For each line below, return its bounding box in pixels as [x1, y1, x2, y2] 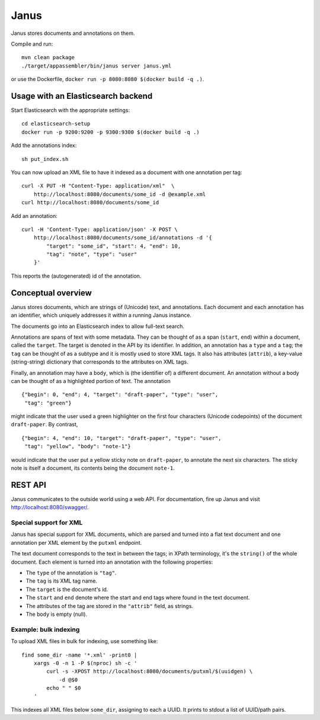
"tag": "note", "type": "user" [46, 251, 137, 258]
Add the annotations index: [11, 142, 77, 149]
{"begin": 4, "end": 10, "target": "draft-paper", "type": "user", [21, 435, 222, 441]
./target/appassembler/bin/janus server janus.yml [21, 62, 172, 69]
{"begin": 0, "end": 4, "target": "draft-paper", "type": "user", [21, 391, 219, 398]
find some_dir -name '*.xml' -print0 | [21, 651, 137, 658]
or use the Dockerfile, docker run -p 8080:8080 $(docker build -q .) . [11, 76, 204, 83]
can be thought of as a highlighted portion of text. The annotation [11, 377, 171, 384]
